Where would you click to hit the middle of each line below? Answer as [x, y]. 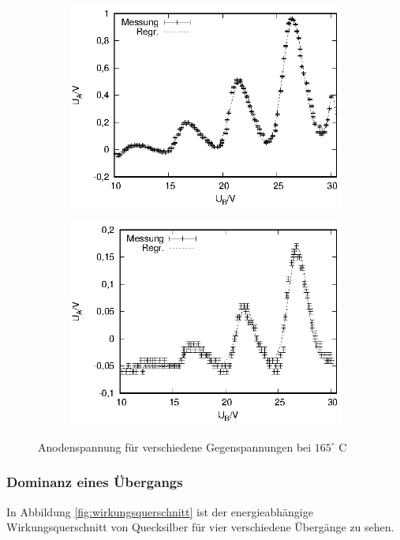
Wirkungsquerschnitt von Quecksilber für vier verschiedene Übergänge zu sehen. [200, 527]
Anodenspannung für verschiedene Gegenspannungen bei [175, 446]
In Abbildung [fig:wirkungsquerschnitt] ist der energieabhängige [160, 511]
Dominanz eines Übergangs [95, 482]
